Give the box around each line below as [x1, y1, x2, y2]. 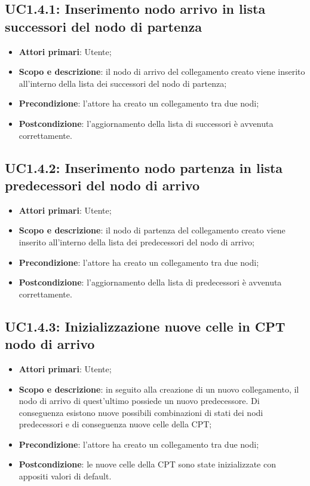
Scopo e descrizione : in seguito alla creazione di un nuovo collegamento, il [19, 382, 299, 395]
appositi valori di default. [19, 470, 112, 482]
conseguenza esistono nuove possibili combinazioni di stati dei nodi [19, 406, 263, 418]
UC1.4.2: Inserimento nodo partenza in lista [5, 158, 283, 177]
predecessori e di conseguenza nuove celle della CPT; [19, 418, 212, 430]
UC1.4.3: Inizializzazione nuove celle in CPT [5, 317, 286, 335]
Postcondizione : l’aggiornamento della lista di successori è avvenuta [19, 117, 274, 129]
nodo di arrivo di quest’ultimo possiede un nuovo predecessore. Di [19, 394, 260, 407]
